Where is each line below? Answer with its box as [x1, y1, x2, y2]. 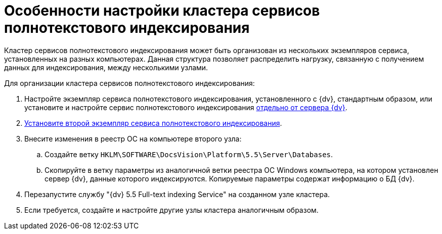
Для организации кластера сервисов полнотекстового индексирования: [4, 78, 255, 87]
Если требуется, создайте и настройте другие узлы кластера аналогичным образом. [24, 205, 319, 214]
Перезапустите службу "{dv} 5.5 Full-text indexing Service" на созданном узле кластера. [24, 190, 330, 199]
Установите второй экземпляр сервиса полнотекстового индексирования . [24, 118, 282, 127]
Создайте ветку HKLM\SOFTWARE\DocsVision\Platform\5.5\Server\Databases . [45, 150, 333, 159]
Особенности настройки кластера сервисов [4, 2, 320, 19]
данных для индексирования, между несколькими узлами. [4, 63, 208, 72]
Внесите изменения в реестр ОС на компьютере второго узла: [24, 134, 242, 143]
